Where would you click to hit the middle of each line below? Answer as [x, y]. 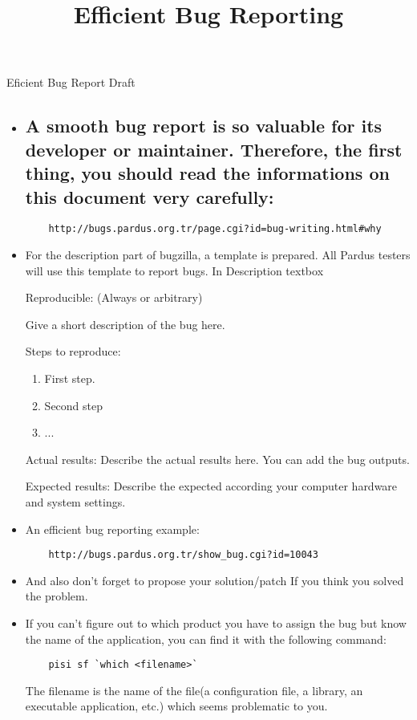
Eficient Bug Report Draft [71, 82]
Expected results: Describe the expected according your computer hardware [211, 486]
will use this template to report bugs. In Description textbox [174, 270]
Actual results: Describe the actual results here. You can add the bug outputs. [217, 459]
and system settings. [75, 501]
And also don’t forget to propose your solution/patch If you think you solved [215, 580]
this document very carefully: [150, 196]
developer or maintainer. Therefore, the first [214, 149]
